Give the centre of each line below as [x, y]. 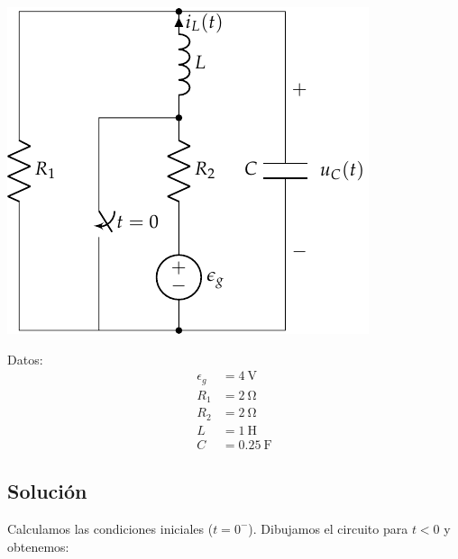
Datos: [25, 359]
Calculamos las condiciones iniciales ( [110, 528]
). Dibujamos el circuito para [328, 528]
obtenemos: [38, 546]
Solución [47, 491]
